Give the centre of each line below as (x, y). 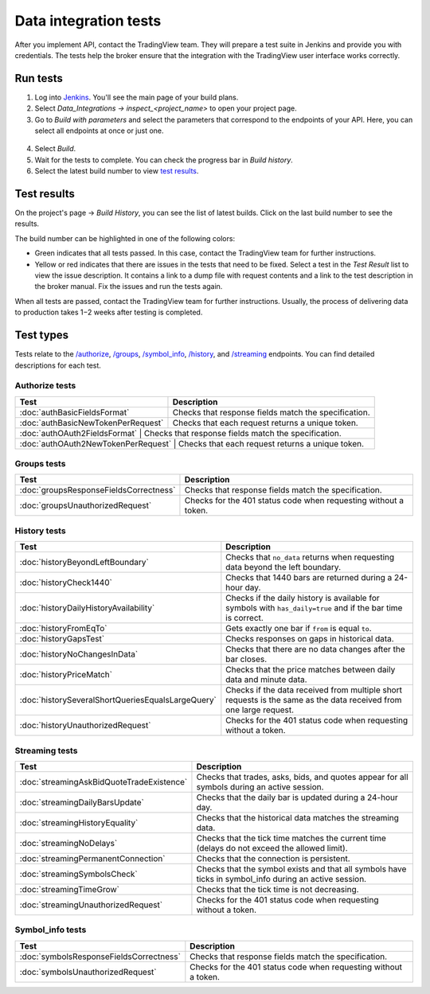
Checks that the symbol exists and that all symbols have (301, 869)
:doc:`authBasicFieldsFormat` (74, 412)
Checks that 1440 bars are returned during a (309, 578)
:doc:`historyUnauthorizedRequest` (85, 726)
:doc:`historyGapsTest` (62, 639)
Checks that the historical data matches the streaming (298, 817)
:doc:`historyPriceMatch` (66, 675)
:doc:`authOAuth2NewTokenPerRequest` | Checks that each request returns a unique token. (192, 443)
